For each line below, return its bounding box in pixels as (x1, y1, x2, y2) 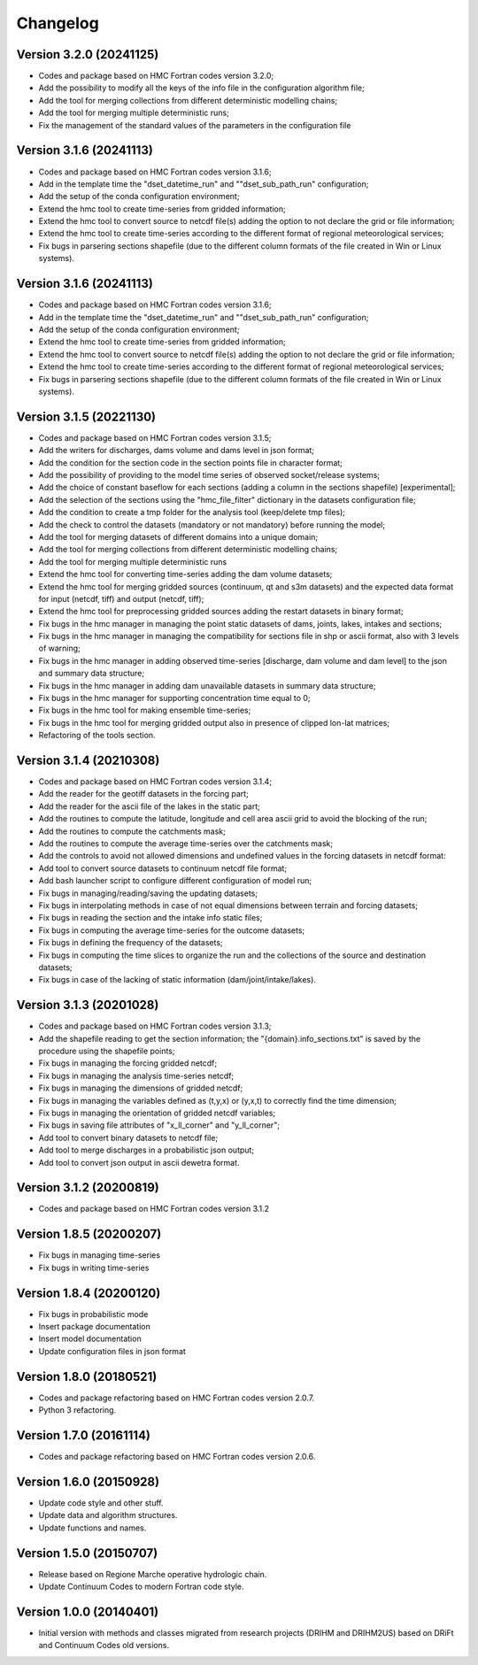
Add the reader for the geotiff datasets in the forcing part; (38, 789, 250, 799)
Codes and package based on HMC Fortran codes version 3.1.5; (38, 432, 272, 443)
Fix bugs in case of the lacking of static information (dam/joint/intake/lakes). (38, 975, 316, 985)
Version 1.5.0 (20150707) (16, 1546, 158, 1561)
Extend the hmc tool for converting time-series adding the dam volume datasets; (38, 569, 333, 580)
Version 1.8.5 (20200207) (16, 1227, 162, 1242)
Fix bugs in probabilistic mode (38, 1308, 149, 1319)
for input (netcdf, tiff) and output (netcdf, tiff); (38, 593, 204, 604)
